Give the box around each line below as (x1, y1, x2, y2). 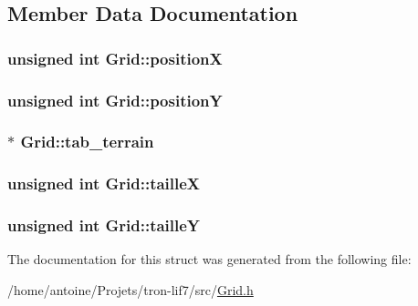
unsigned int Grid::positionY (7, 88, 223, 111)
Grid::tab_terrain (20, 130, 154, 153)
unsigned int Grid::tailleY (7, 214, 201, 237)
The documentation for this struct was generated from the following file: (7, 250, 412, 269)
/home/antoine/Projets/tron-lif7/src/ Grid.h (7, 280, 254, 299)
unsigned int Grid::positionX (7, 46, 223, 69)
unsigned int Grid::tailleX (7, 172, 201, 195)
